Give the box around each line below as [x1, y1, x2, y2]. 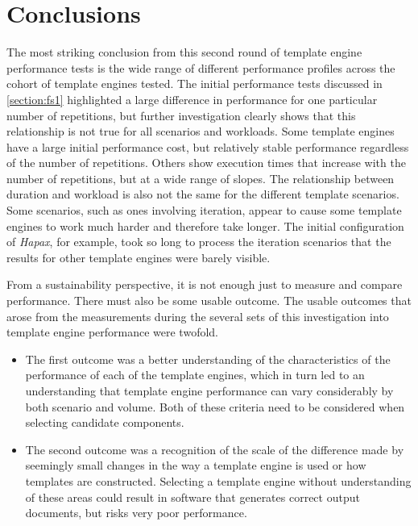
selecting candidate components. [25, 414, 184, 431]
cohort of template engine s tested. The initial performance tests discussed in [6, 75, 383, 92]
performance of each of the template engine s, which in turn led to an [25, 366, 365, 383]
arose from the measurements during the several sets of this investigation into [6, 307, 389, 324]
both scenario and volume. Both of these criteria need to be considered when [25, 398, 405, 415]
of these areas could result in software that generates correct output [25, 488, 360, 505]
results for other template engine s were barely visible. [6, 248, 271, 265]
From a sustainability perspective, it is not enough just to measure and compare [6, 276, 403, 293]
